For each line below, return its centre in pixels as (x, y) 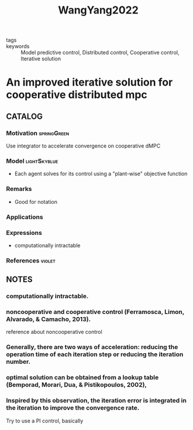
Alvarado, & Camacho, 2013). (49, 319)
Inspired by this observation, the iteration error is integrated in (96, 401)
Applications (25, 217)
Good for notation (36, 202)
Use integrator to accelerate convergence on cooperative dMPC (83, 146)
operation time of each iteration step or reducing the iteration (95, 354)
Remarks (19, 189)
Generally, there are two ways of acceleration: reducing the (92, 347)
